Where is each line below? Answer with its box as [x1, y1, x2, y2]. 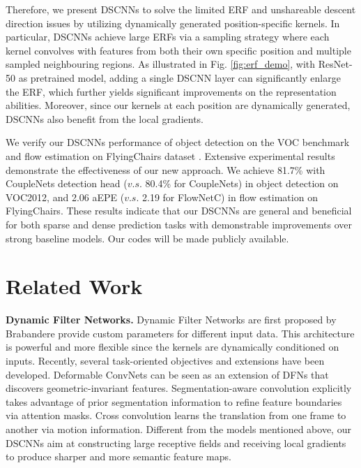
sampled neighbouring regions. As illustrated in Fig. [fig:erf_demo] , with [6, 57, 316, 71]
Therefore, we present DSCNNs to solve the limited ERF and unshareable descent [6, 2, 356, 16]
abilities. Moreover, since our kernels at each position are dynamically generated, [6, 98, 351, 112]
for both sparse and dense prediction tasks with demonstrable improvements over [6, 217, 352, 231]
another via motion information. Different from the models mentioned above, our [6, 421, 351, 436]
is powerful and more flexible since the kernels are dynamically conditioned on [6, 339, 339, 354]
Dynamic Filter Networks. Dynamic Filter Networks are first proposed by [6, 312, 337, 327]
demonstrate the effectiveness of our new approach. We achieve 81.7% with [6, 162, 325, 177]
